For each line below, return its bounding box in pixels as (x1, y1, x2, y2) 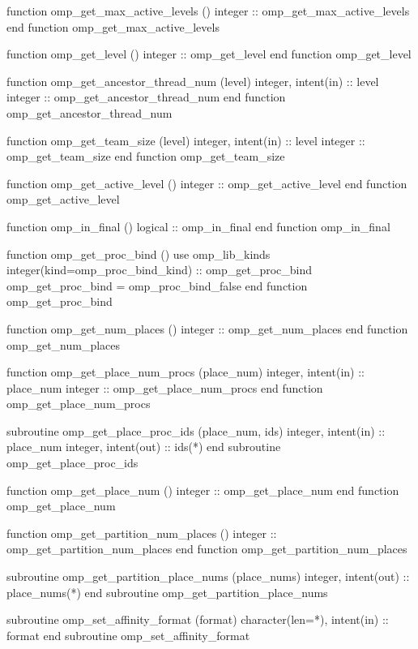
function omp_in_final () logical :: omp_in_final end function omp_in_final (6, 217, 390, 234)
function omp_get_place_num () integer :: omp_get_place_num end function (6, 481, 399, 498)
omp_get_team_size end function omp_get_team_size (6, 148, 285, 165)
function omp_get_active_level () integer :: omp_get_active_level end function (6, 174, 407, 191)
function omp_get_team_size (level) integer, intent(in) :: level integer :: (6, 131, 365, 148)
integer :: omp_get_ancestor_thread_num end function (6, 88, 286, 105)
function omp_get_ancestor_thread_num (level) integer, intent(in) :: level (6, 72, 379, 89)
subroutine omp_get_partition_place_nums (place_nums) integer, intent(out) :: (6, 568, 410, 585)
